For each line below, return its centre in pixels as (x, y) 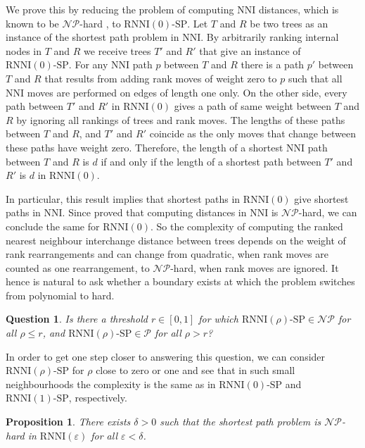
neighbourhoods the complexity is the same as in (111, 384)
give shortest (321, 198)
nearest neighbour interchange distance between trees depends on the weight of (176, 240)
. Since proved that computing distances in (154, 212)
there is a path (273, 64)
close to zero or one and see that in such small (196, 370)
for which (218, 319)
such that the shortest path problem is (241, 422)
